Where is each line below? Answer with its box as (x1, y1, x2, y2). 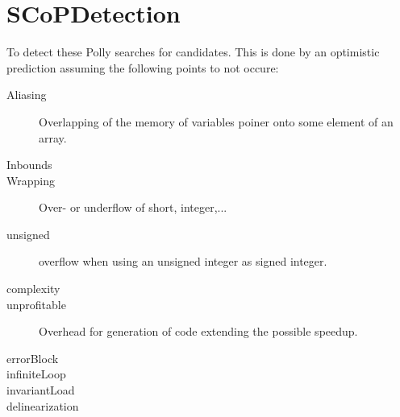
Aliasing (6, 86, 47, 103)
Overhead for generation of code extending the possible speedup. (39, 323, 358, 340)
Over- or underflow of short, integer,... (39, 199, 227, 216)
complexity (6, 280, 60, 297)
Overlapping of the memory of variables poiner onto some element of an (39, 113, 394, 130)
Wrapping (6, 171, 55, 188)
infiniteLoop (6, 365, 66, 382)
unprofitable (6, 295, 66, 312)
